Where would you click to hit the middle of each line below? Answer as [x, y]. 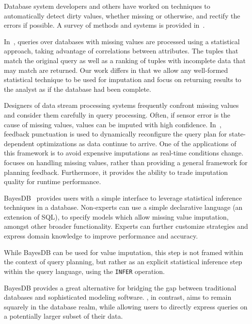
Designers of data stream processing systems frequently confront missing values [121, 105]
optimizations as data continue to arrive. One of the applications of [136, 143]
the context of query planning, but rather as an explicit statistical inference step [123, 262]
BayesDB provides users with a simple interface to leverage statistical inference [123, 197]
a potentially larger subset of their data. [63, 316]
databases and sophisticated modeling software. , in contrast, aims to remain [118, 297]
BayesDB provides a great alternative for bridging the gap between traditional [120, 287]
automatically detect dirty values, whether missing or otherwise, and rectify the [122, 15]
